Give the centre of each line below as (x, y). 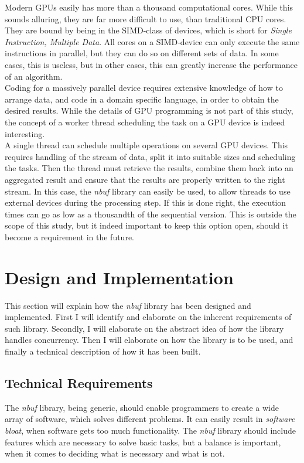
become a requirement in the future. (70, 236)
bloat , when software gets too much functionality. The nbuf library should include (150, 430)
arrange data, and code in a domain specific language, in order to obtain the (142, 99)
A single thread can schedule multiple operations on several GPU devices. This (146, 145)
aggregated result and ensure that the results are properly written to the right (145, 179)
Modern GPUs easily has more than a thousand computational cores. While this (149, 7)
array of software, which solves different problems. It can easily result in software (150, 419)
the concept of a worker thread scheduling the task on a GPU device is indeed (145, 122)
